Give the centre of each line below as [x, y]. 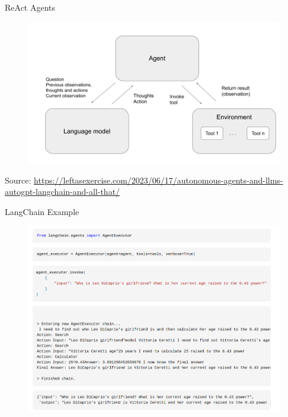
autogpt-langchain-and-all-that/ [63, 192]
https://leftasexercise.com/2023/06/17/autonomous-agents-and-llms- [159, 180]
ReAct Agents [30, 7]
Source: [18, 180]
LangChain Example [42, 211]
